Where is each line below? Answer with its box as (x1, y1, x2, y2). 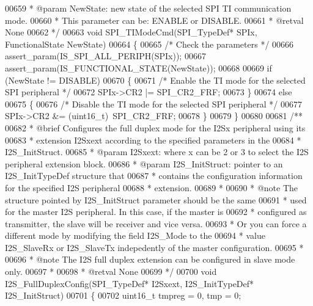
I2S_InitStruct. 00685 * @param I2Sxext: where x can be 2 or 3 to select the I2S (5, 145, 309, 158)
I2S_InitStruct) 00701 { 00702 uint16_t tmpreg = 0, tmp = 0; (5, 289, 241, 302)
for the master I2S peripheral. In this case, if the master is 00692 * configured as (5, 205, 307, 218)
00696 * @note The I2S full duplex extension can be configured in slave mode (5, 253, 295, 266)
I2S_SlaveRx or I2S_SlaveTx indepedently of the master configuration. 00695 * (5, 241, 304, 253)
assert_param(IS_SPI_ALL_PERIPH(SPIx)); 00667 (5, 49, 206, 62)
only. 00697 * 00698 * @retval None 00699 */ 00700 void (5, 265, 217, 278)
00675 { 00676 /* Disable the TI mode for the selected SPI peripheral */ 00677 (5, 97, 302, 110)
